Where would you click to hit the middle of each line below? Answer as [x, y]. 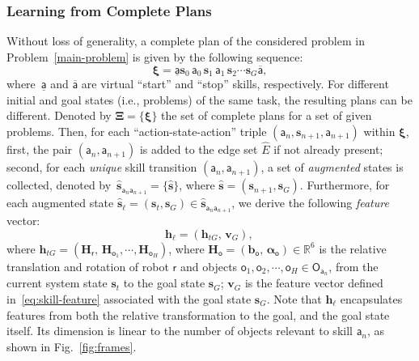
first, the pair [40, 149]
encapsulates [371, 298]
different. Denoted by [59, 115]
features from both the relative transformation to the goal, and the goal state [198, 314]
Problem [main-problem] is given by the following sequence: [155, 56]
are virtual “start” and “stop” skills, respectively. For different [235, 84]
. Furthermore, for [345, 185]
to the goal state [164, 283]
